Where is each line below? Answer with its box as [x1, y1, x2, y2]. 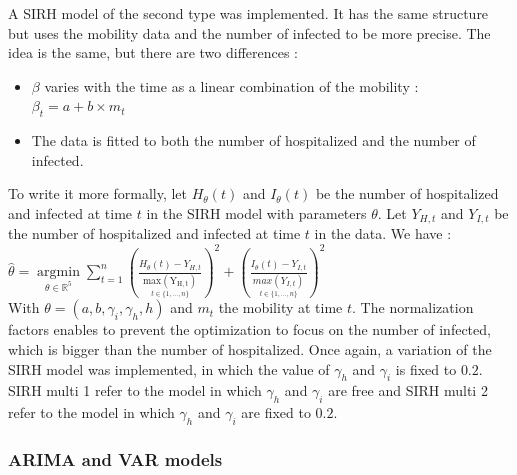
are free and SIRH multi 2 [328, 380, 488, 401]
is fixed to [395, 358, 457, 379]
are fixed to [241, 402, 311, 423]
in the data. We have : [314, 223, 452, 244]
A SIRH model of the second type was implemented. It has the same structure [8, 3, 489, 23]
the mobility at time [218, 297, 343, 318]
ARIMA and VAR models [8, 446, 223, 471]
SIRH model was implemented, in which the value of [8, 358, 330, 379]
